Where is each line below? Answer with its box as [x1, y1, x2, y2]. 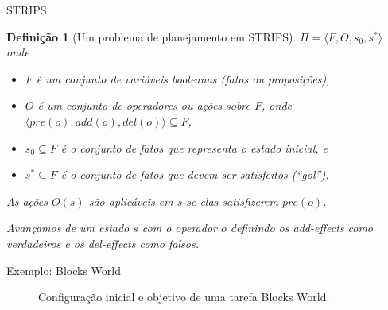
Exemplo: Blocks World [6, 262, 122, 278]
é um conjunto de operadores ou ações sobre [37, 97, 251, 114]
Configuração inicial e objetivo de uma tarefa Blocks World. [38, 289, 330, 305]
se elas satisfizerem [186, 192, 278, 209]
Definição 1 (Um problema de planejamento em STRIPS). [6, 28, 297, 45]
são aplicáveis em [88, 192, 173, 209]
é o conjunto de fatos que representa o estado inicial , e [60, 139, 328, 156]
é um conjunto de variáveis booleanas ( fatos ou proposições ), [36, 70, 330, 87]
